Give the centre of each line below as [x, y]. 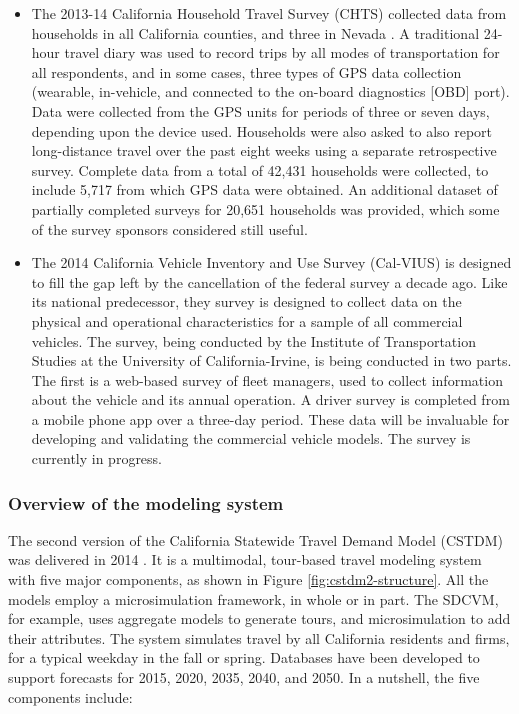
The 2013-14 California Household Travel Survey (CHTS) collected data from [269, 13]
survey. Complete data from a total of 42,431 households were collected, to [260, 169]
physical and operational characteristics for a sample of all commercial [247, 320]
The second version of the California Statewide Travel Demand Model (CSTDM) [255, 539]
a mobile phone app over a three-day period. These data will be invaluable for [270, 418]
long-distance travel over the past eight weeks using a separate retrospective [264, 150]
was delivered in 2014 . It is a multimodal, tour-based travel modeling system [245, 559]
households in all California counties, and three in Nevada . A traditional [255, 32]
